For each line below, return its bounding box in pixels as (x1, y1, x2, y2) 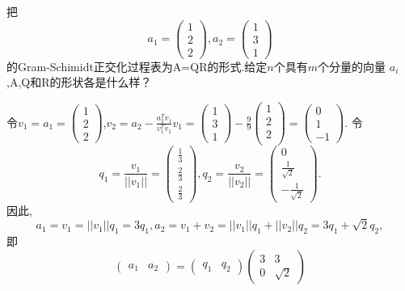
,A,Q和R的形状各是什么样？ (6, 74, 152, 91)
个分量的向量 (318, 57, 386, 74)
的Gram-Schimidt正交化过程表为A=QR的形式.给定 (6, 57, 268, 74)
